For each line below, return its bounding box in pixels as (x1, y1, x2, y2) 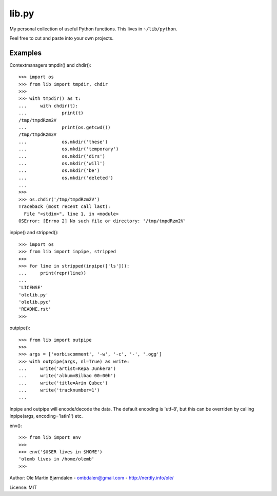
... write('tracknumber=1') (18, 387, 100, 393)
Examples (9, 48, 42, 57)
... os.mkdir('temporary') (18, 146, 119, 152)
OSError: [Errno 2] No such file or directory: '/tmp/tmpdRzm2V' (18, 218, 187, 224)
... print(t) (18, 110, 84, 116)
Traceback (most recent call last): (18, 204, 111, 209)
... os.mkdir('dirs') (18, 153, 105, 159)
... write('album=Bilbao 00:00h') (18, 373, 116, 379)
